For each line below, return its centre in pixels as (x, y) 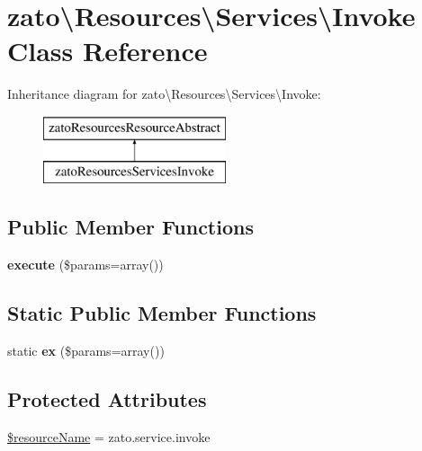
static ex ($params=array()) (86, 351)
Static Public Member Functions (162, 313)
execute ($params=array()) (85, 265)
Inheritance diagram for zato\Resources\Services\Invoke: (164, 94)
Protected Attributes (107, 399)
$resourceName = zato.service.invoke (109, 436)
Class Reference (108, 51)
